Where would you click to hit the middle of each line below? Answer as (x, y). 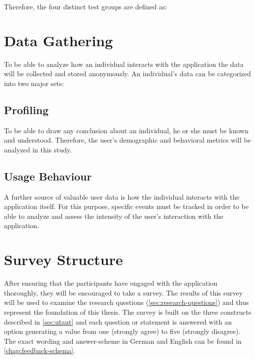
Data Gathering (58, 40)
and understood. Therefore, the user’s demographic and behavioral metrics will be (127, 140)
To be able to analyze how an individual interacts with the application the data (124, 64)
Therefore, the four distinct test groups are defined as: (85, 6)
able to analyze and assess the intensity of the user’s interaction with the (114, 216)
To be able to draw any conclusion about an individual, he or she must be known (126, 130)
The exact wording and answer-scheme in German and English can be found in (123, 341)
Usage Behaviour (48, 176)
